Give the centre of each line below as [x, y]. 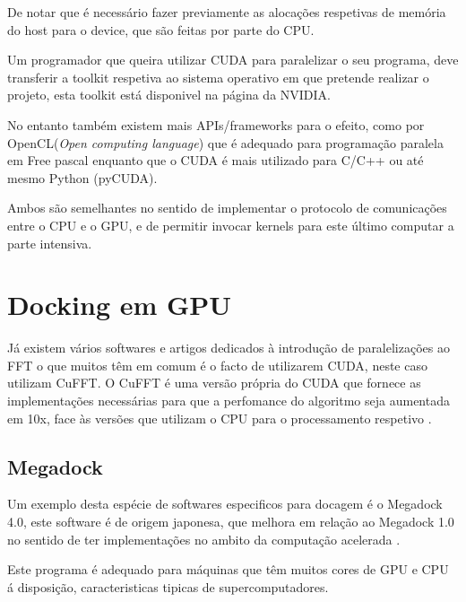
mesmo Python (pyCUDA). [82, 177]
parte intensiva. [50, 243]
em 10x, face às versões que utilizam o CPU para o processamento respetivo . [220, 418]
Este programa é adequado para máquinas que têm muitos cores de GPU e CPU [228, 569]
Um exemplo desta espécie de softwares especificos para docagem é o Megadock [225, 504]
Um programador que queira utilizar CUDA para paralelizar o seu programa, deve [233, 60]
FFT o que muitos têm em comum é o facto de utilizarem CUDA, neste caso [217, 365]
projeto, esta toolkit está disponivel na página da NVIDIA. [169, 95]
